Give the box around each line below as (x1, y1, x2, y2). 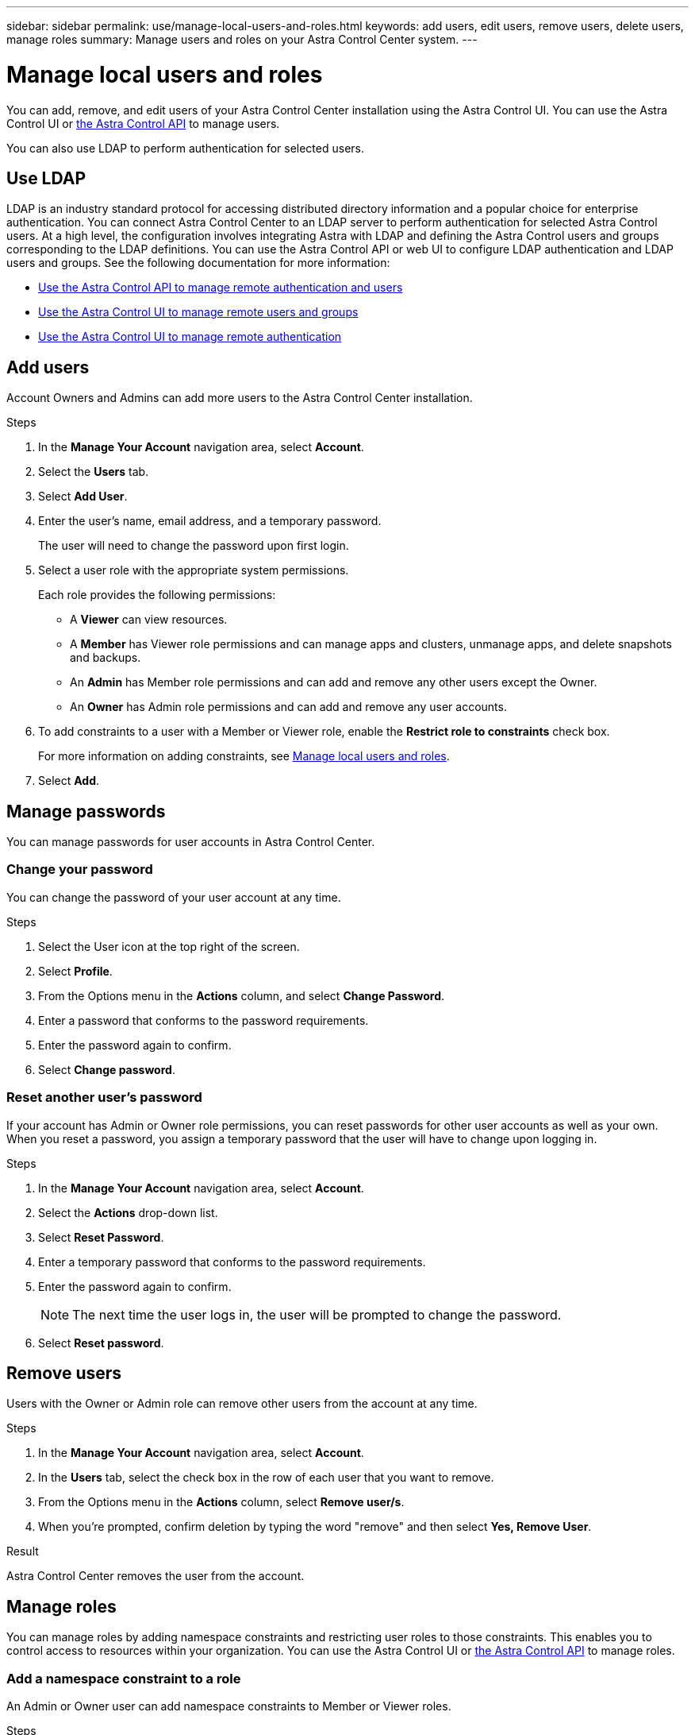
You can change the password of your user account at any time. (6, 890, 341, 904)
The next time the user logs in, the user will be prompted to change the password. (72, 1306, 562, 1323)
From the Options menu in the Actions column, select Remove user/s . (38, 1495, 405, 1509)
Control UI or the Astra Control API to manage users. (6, 116, 280, 130)
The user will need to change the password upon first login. (38, 539, 349, 553)
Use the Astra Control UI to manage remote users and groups (38, 305, 359, 319)
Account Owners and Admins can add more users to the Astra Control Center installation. (6, 391, 473, 405)
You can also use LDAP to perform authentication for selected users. (6, 141, 365, 155)
